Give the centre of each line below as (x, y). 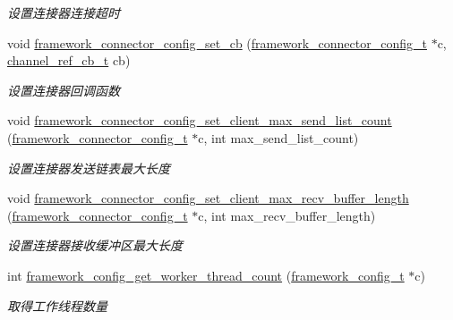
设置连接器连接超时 (64, 13)
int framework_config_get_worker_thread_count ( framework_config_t (206, 275)
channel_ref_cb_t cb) (69, 60)
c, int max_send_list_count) (278, 137)
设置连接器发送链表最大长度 (89, 168)
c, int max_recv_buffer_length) (287, 215)
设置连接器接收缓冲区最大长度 (95, 245)
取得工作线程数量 (57, 305)
